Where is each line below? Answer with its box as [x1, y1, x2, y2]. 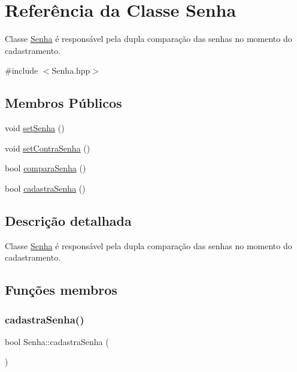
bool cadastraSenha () [5, 182, 86, 194]
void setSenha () [5, 122, 65, 134]
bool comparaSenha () [5, 162, 86, 174]
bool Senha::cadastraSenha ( [5, 335, 109, 347]
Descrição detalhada [5, 211, 132, 229]
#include [5, 64, 38, 77]
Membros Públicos [5, 93, 122, 112]
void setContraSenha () [5, 141, 90, 154]
